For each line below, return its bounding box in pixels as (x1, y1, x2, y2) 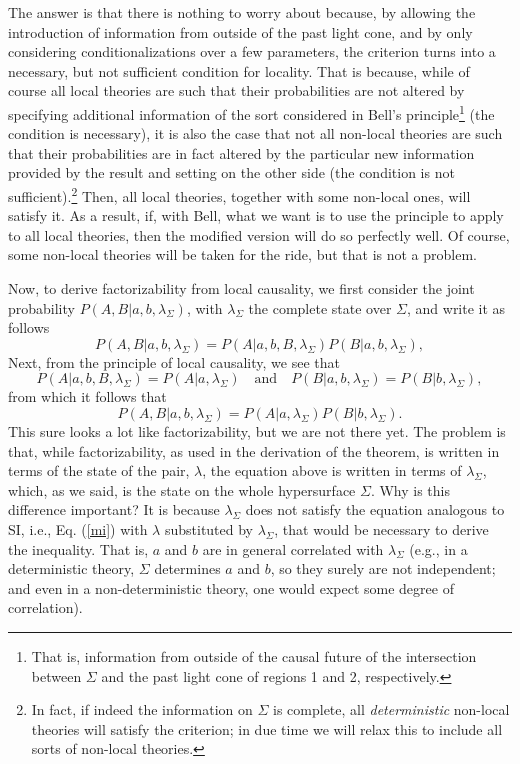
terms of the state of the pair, (8, 460, 190, 481)
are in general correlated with (202, 538, 384, 559)
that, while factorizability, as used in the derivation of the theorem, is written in (8, 440, 500, 461)
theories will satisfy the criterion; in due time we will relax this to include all (31, 718, 503, 739)
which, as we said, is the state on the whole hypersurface (8, 479, 356, 500)
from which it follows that (8, 386, 167, 407)
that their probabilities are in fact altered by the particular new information (8, 142, 475, 163)
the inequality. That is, (8, 538, 149, 559)
